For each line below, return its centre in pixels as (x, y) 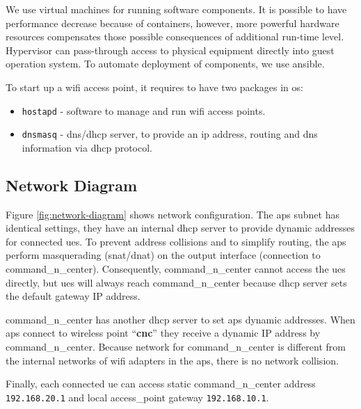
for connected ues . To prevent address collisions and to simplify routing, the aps (176, 241)
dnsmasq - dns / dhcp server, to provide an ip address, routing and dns (170, 134)
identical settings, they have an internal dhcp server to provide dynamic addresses (180, 228)
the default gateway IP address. (73, 296)
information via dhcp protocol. (87, 147)
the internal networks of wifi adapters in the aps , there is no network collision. (172, 360)
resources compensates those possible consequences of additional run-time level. (175, 37)
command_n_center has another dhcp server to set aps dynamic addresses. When (180, 319)
